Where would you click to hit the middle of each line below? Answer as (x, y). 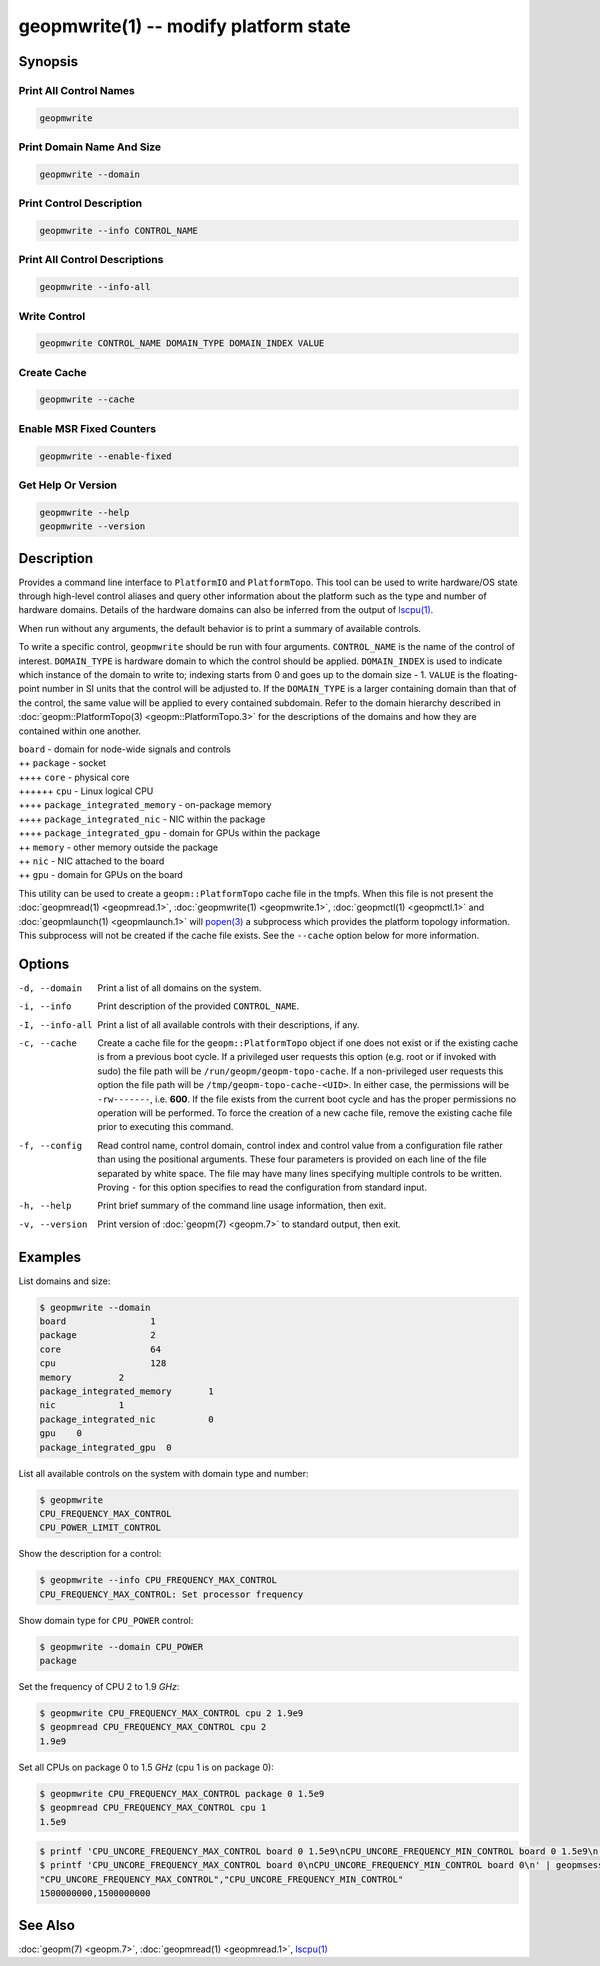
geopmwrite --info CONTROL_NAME (119, 230)
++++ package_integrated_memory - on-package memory (145, 805)
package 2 (98, 1335)
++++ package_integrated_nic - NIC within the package (142, 819)
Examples (50, 1256)
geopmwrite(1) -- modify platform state (184, 26)
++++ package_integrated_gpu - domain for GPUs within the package (169, 833)
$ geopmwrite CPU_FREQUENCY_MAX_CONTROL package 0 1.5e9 (182, 1793)
